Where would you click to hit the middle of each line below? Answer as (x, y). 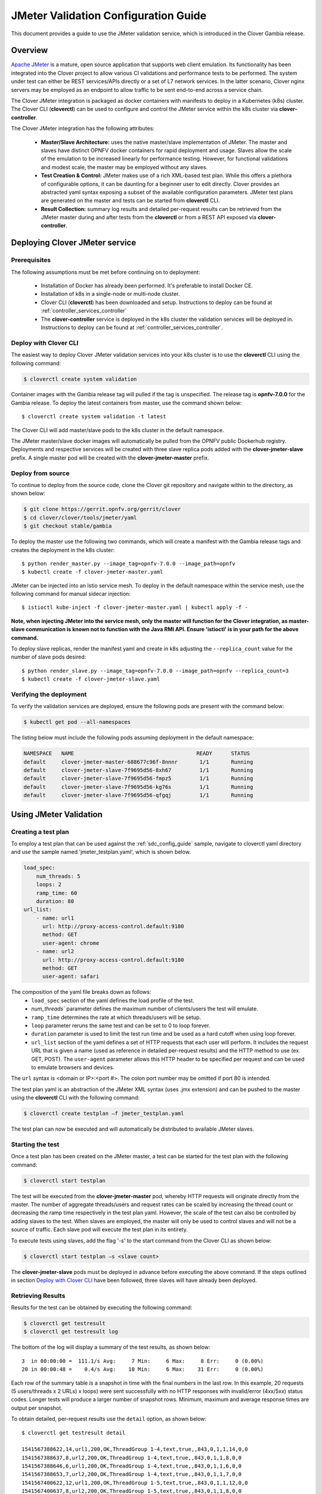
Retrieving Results (38, 1296)
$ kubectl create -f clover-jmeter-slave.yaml (91, 679)
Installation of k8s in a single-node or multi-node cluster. (110, 294)
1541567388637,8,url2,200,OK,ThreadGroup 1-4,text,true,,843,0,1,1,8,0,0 (132, 1458)
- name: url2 (55, 951)
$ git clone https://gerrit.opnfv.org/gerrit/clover (102, 509)
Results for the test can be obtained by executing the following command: (102, 1308)
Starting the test (35, 1144)
